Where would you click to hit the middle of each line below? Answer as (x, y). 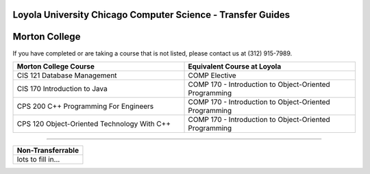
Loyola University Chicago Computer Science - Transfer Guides (151, 15)
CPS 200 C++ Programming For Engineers (85, 106)
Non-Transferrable (48, 150)
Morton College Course (56, 66)
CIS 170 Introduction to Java (62, 88)
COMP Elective (212, 75)
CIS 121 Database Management (67, 75)
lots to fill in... (38, 159)
